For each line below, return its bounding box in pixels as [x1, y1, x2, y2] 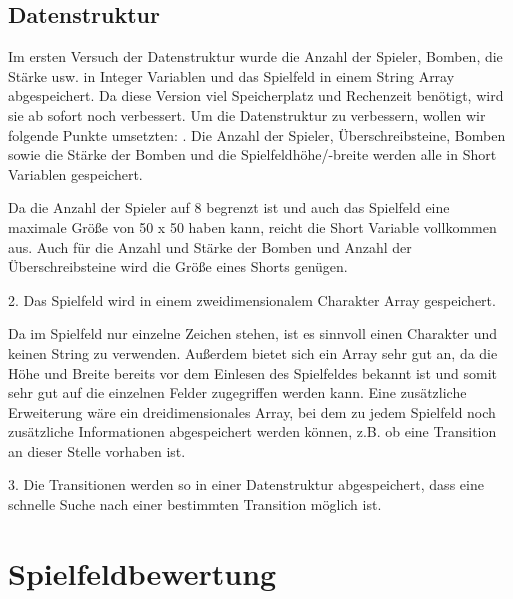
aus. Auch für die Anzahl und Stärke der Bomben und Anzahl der [8, 236, 412, 257]
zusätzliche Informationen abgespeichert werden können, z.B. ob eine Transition [8, 421, 497, 442]
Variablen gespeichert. [8, 163, 143, 184]
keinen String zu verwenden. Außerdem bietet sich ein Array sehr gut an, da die [8, 342, 498, 363]
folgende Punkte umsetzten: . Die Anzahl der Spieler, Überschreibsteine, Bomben [8, 124, 506, 145]
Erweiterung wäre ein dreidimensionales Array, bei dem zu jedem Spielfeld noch [8, 401, 496, 422]
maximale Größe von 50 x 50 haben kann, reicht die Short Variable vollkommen [8, 216, 497, 237]
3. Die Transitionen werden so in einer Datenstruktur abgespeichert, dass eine [8, 474, 484, 495]
